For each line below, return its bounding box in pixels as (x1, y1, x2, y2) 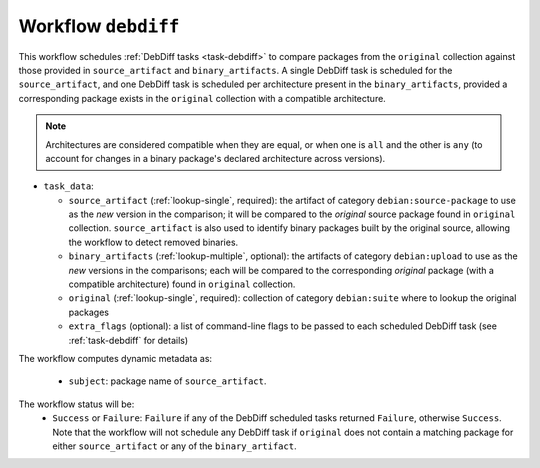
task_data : (43, 180, 94, 192)
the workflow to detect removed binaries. (68, 236, 239, 248)
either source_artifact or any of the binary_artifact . (52, 440, 297, 452)
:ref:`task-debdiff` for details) (68, 334, 189, 346)
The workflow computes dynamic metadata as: (18, 352, 213, 364)
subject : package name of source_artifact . (68, 375, 267, 387)
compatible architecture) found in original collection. (68, 278, 296, 290)
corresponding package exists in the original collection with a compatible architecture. (18, 92, 387, 104)
